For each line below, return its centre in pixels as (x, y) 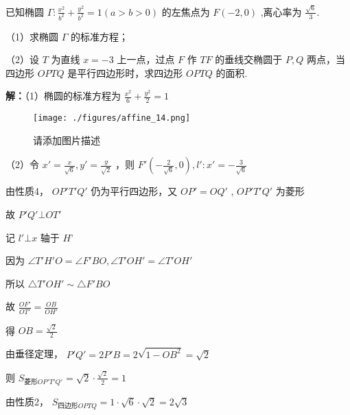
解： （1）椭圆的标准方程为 (63, 96)
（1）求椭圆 (32, 36)
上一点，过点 (146, 59)
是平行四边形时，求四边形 (125, 72)
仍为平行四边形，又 (134, 191)
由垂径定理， (34, 354)
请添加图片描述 (67, 140)
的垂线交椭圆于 (249, 59)
